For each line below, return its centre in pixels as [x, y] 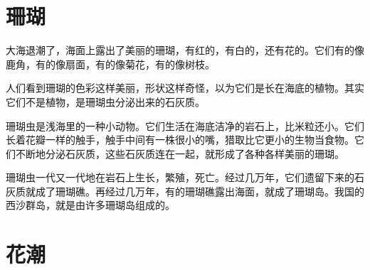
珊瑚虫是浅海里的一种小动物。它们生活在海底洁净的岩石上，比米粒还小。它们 [185, 125]
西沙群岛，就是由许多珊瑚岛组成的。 [90, 205]
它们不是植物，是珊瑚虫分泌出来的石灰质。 [105, 101]
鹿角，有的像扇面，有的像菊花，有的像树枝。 [110, 64]
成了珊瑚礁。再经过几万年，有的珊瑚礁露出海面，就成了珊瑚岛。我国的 [200, 191]
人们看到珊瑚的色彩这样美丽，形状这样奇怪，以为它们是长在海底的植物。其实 [185, 88]
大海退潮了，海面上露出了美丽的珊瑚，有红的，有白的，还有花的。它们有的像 [185, 50]
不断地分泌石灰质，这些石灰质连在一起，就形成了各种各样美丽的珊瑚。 [180, 153]
